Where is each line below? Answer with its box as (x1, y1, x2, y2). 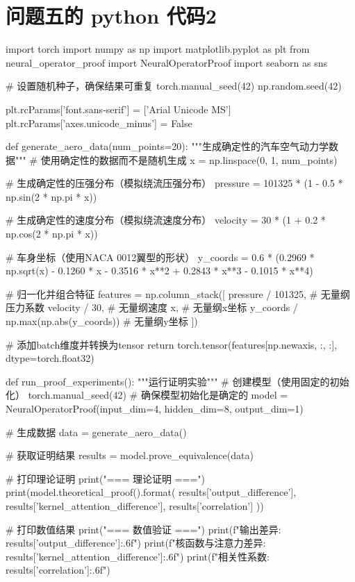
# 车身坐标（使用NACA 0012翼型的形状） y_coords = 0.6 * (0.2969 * (6, 249, 315, 264)
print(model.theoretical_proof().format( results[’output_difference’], (6, 485, 297, 499)
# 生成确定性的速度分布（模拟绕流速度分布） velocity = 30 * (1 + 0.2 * (6, 213, 326, 227)
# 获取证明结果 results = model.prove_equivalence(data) (6, 448, 254, 463)
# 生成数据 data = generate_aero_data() (6, 424, 187, 439)
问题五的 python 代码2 (6, 1, 217, 30)
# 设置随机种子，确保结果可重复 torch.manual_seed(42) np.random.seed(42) (6, 78, 342, 93)
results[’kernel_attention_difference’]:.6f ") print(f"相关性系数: (6, 549, 270, 563)
